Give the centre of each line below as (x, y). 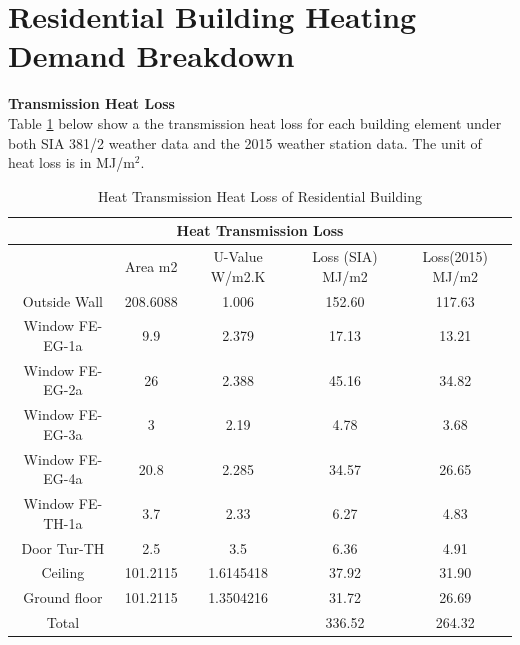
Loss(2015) (455, 256)
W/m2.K (238, 275)
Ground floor (63, 597)
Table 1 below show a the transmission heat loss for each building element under (255, 122)
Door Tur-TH (63, 547)
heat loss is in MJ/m (71, 162)
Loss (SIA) (345, 256)
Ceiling (63, 572)
